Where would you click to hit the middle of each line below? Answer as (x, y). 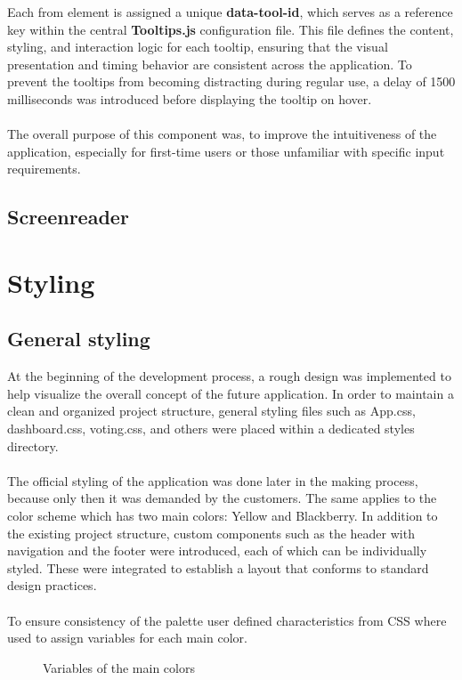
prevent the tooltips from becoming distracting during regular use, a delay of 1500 (231, 81)
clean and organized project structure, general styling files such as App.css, (211, 411)
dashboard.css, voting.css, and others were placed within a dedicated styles (211, 429)
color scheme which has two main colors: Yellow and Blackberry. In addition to (223, 516)
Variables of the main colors (119, 667)
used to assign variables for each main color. (127, 638)
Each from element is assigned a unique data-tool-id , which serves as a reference (230, 12)
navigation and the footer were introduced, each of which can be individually (217, 550)
